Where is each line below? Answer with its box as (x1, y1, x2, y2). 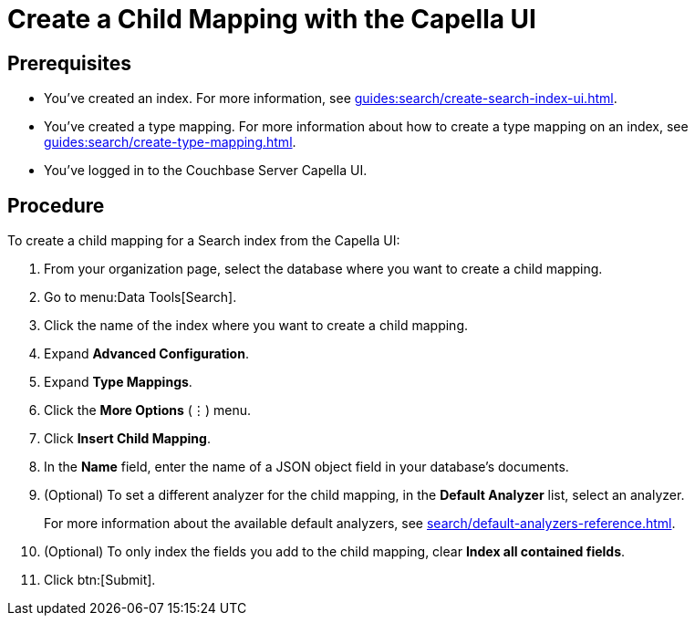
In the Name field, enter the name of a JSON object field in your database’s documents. (44, 459, 569, 475)
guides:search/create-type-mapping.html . (44, 134, 296, 151)
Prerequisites (7, 51, 131, 75)
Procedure (7, 193, 105, 217)
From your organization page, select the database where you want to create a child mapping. (44, 261, 603, 277)
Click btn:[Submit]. (44, 572, 156, 588)
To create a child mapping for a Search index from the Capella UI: (7, 233, 400, 249)
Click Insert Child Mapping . (44, 431, 211, 447)
